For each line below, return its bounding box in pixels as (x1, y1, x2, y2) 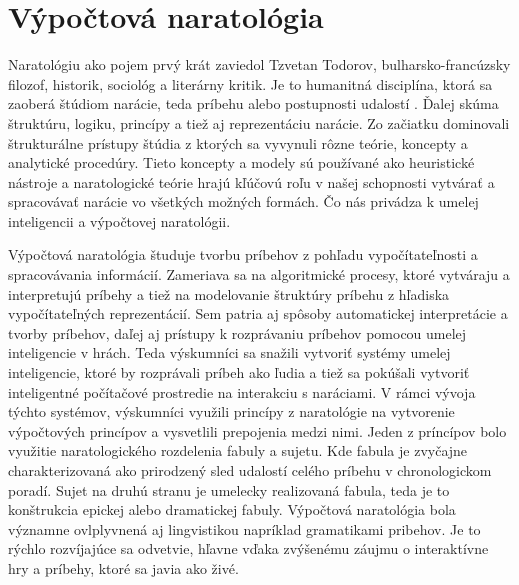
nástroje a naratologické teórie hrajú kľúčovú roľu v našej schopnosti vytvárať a (8, 171, 495, 192)
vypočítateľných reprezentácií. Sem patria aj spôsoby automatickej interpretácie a (8, 303, 508, 324)
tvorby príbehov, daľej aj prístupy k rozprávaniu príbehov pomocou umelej (8, 322, 467, 343)
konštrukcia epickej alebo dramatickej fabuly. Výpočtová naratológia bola (8, 499, 456, 520)
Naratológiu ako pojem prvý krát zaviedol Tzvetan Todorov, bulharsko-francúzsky (8, 54, 511, 75)
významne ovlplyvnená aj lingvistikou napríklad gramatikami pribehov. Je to (8, 518, 481, 539)
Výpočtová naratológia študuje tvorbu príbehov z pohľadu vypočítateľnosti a (8, 244, 478, 265)
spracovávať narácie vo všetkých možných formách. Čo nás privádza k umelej (8, 191, 479, 212)
